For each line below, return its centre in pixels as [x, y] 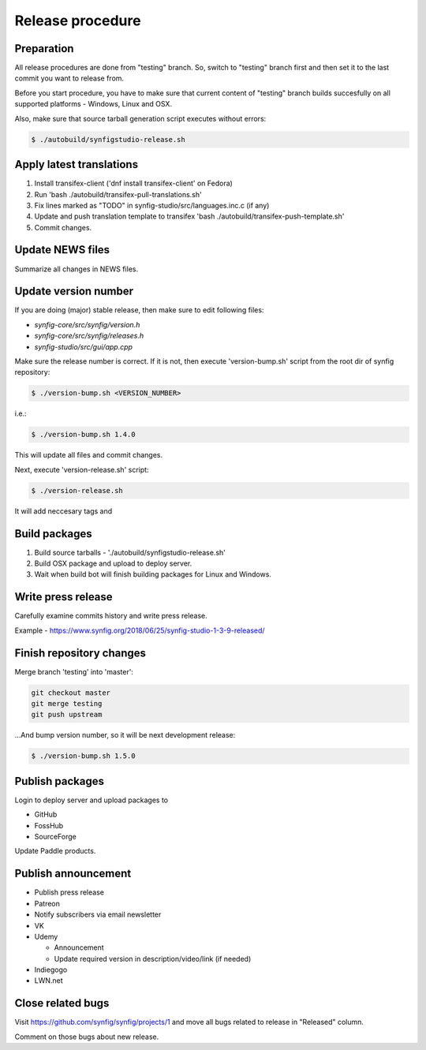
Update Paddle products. [55, 851]
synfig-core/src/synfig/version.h [87, 324]
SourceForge [55, 837]
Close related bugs [62, 1003]
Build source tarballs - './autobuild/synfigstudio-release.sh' [130, 552]
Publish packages [60, 781]
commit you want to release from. [69, 78]
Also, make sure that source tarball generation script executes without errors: [140, 118]
